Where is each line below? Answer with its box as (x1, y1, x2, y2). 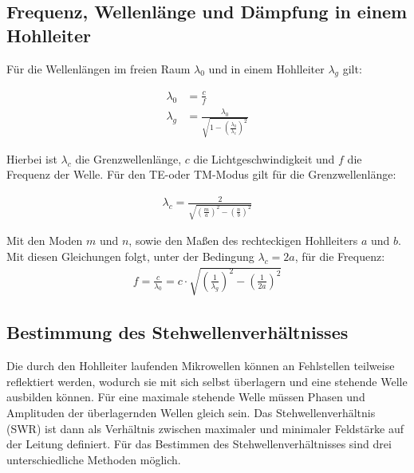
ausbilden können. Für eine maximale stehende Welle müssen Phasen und (6, 388, 365, 405)
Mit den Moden (6, 232, 83, 249)
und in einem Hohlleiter (208, 60, 325, 77)
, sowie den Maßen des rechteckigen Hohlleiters (128, 232, 358, 249)
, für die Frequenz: (294, 247, 385, 264)
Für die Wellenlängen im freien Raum (6, 60, 191, 77)
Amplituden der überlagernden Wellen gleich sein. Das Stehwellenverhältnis (6, 404, 376, 420)
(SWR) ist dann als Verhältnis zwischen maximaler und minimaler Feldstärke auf (6, 420, 404, 436)
